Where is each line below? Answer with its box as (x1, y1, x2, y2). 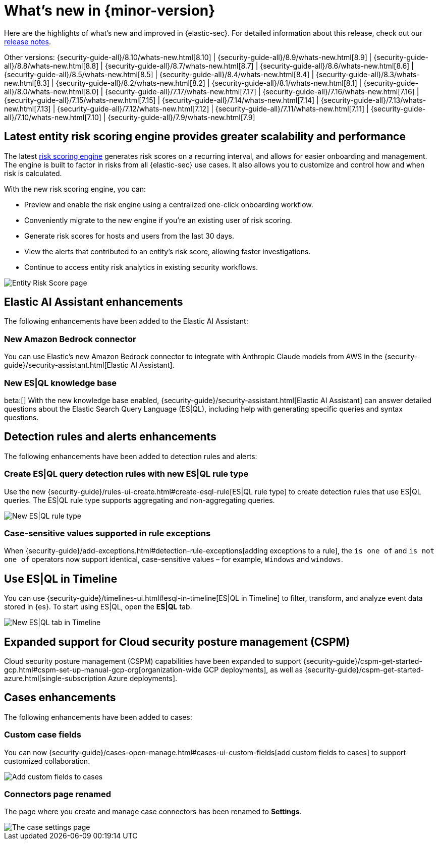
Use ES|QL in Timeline (4, 572, 118, 585)
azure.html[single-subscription (4, 673, 106, 683)
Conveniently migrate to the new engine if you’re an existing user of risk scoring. (24, 215, 292, 224)
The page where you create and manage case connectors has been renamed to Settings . (4, 807, 302, 816)
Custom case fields (4, 729, 81, 740)
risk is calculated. (4, 168, 62, 178)
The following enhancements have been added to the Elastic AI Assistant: (4, 317, 248, 326)
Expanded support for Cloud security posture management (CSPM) (4, 635, 350, 648)
